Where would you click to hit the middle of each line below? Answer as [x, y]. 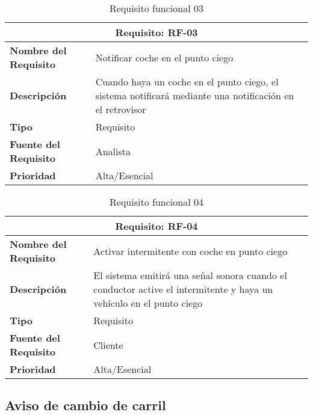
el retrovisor [121, 109]
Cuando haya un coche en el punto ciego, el [187, 81]
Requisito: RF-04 [156, 226]
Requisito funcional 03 [156, 8]
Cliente [108, 345]
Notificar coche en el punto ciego [164, 57]
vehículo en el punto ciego [148, 303]
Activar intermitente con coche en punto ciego [191, 251]
